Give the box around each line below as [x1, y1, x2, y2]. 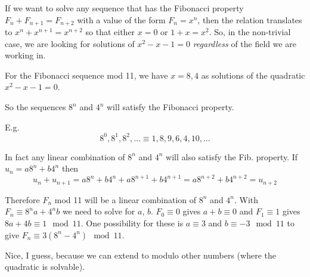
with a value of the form [77, 13, 166, 26]
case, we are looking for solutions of [5, 37, 135, 49]
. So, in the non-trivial [209, 26, 291, 38]
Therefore [5, 193, 40, 206]
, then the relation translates [197, 13, 302, 26]
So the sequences [5, 101, 66, 113]
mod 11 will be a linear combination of [54, 193, 197, 206]
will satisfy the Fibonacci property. [106, 101, 234, 113]
